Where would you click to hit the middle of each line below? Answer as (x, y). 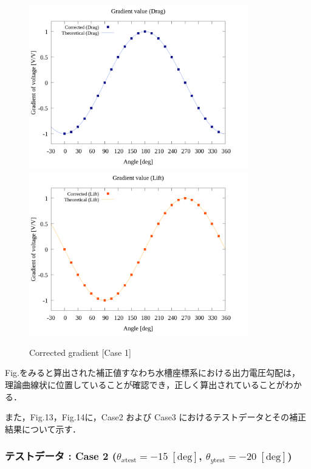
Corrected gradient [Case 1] (80, 352)
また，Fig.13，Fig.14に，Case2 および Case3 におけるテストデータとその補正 (156, 417)
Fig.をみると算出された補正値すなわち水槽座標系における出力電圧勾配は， (152, 373)
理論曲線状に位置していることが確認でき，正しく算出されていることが (145, 384)
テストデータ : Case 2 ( (61, 456)
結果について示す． (43, 429)
